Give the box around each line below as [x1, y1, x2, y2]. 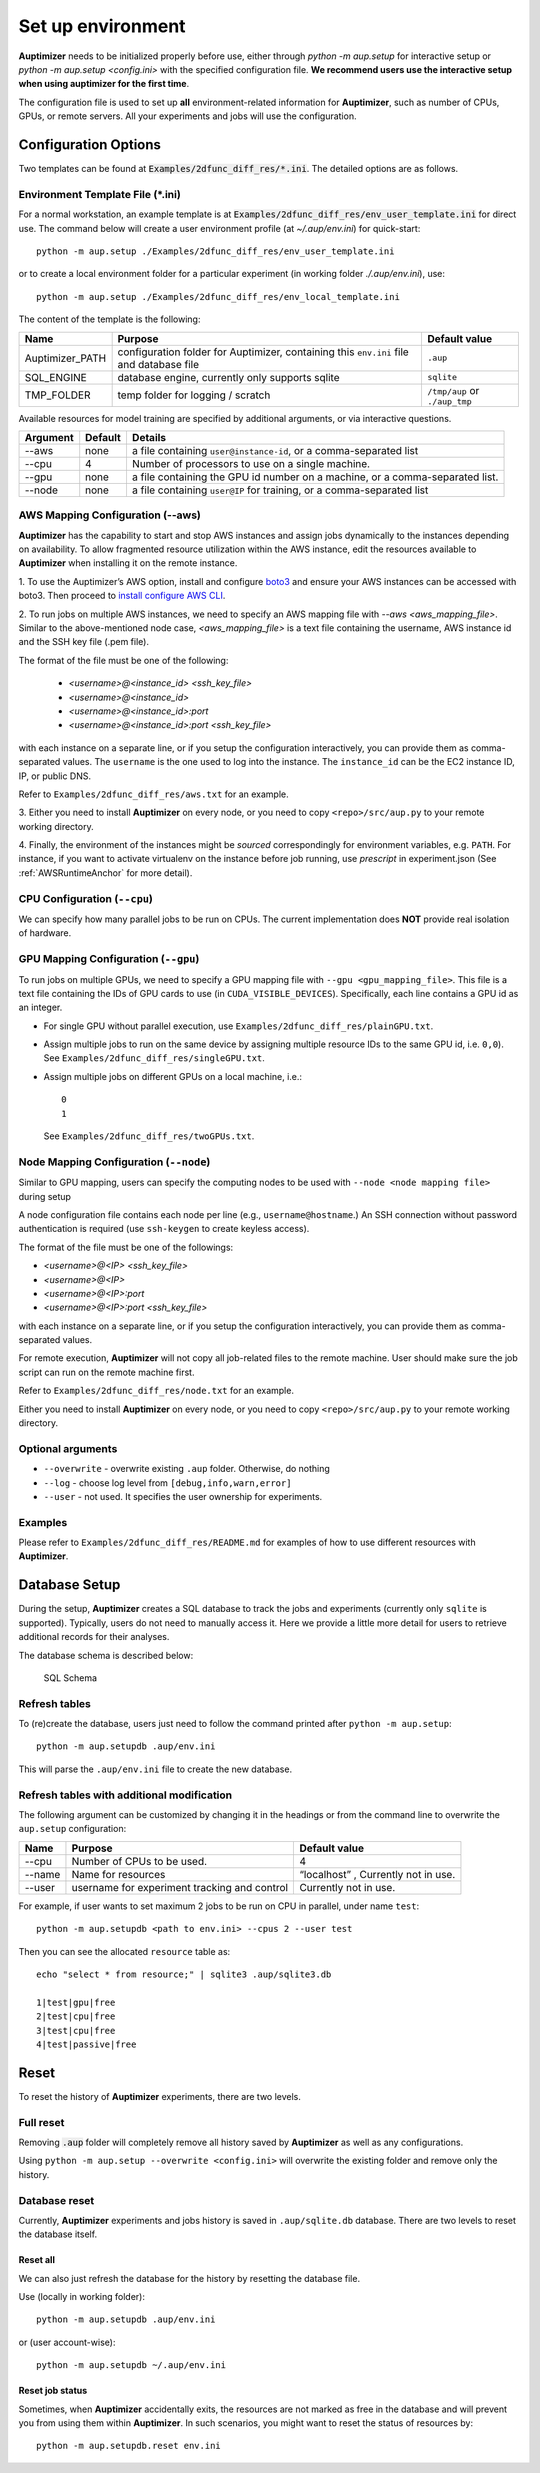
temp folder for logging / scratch [117, 388, 271, 402]
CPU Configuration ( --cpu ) [18, 891, 154, 905]
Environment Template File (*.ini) [18, 187, 182, 201]
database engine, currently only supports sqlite [117, 370, 340, 384]
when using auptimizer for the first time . [18, 78, 190, 90]
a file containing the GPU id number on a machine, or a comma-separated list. [131, 470, 499, 484]
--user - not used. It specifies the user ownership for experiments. [43, 1490, 323, 1502]
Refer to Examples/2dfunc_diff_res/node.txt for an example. [18, 1385, 295, 1397]
